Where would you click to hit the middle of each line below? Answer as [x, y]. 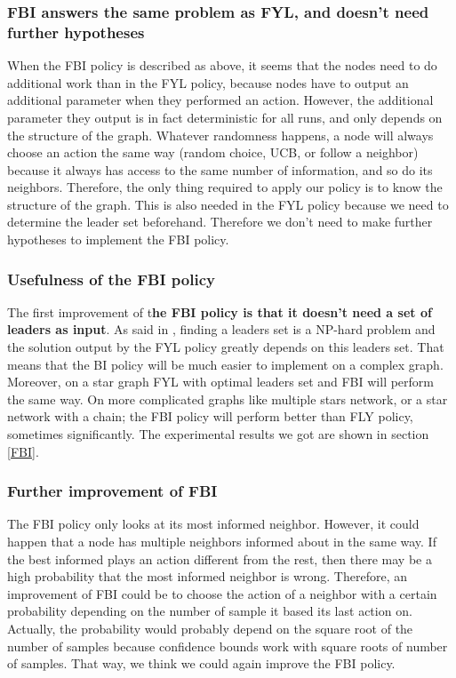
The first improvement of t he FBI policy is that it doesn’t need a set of [220, 311]
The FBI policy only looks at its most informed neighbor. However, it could [213, 524]
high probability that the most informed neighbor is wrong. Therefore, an [208, 576]
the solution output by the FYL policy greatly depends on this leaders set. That [226, 347]
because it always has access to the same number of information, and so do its [220, 169]
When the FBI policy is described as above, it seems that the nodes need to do [222, 65]
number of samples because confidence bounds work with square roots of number [228, 646]
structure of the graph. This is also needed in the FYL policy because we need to [228, 204]
